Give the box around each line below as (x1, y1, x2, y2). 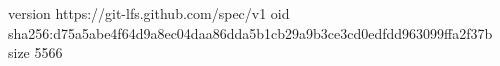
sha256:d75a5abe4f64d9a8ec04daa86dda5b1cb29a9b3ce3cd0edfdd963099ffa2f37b (8, 22, 493, 43)
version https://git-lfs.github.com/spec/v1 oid (8, 3, 290, 23)
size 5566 (8, 42, 63, 63)
